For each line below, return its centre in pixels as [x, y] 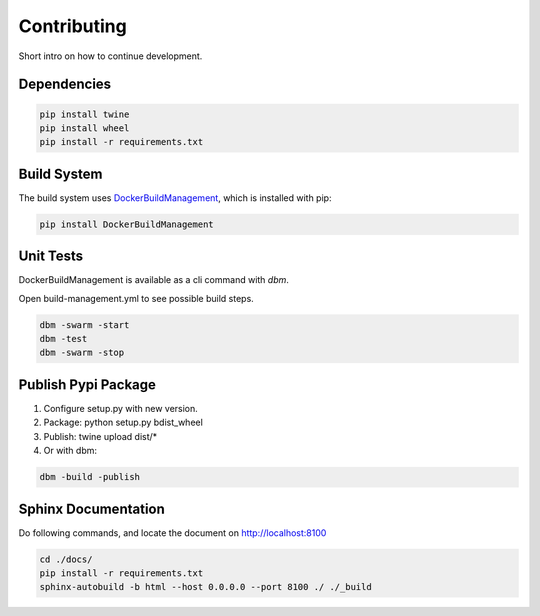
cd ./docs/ [66, 559]
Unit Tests [51, 256]
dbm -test [63, 339]
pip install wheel [84, 128]
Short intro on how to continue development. [110, 56]
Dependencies [65, 84]
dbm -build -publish [89, 477]
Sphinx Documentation [91, 508]
